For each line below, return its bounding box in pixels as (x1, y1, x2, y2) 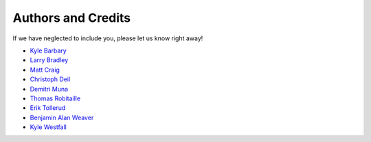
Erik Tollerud (30, 104, 66, 112)
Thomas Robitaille (30, 94, 81, 102)
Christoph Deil (30, 75, 71, 83)
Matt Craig (30, 66, 60, 74)
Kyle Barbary (30, 46, 67, 55)
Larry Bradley (30, 56, 69, 64)
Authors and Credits (12, 10, 131, 25)
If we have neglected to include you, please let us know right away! (12, 34, 203, 42)
